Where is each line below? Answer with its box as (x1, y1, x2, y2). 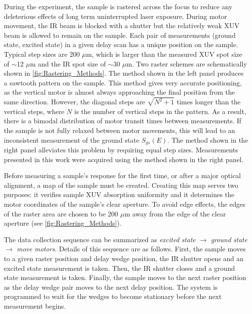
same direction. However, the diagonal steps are (4, 97, 145, 107)
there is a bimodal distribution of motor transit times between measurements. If (4, 116, 241, 126)
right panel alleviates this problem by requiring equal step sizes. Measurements (4, 145, 238, 155)
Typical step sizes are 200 (4, 49, 80, 59)
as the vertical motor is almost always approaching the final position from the (4, 87, 235, 97)
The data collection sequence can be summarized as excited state (4, 234, 196, 244)
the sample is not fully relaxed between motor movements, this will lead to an (4, 125, 236, 135)
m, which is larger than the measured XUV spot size (86, 49, 242, 59)
